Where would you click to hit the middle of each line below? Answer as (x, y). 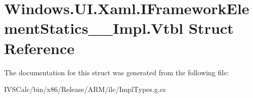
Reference (39, 48)
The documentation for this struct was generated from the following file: (117, 72)
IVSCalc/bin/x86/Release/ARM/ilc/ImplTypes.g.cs (85, 89)
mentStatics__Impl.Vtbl (94, 28)
